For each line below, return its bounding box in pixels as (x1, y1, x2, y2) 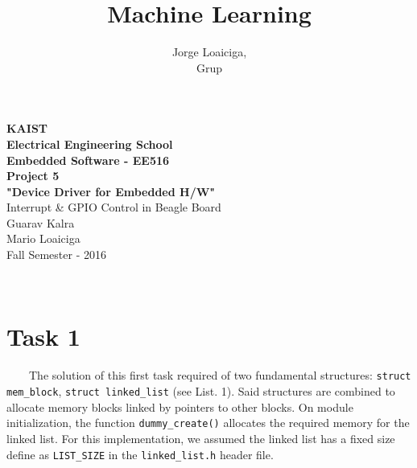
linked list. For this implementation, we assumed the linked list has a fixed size (6, 429, 395, 446)
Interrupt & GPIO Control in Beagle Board (6, 199, 221, 216)
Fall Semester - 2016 (6, 246, 106, 263)
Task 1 (6, 320, 81, 353)
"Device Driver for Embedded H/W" (6, 183, 216, 199)
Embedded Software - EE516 (6, 151, 170, 168)
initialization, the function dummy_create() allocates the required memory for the (6, 414, 410, 431)
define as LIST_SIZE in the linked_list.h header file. (6, 445, 274, 462)
